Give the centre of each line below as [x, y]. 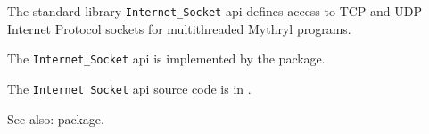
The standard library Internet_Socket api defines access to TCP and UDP [215, 11]
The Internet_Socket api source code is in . [129, 88]
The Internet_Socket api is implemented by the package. [166, 59]
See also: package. [56, 118]
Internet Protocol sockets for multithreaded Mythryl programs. [179, 28]
